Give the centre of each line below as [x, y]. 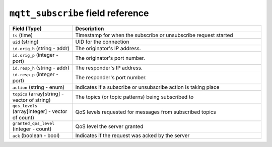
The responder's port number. [111, 77]
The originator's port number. [110, 58]
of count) [23, 117]
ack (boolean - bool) [36, 135]
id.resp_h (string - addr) [41, 68]
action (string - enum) [39, 87]
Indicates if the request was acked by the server [132, 135]
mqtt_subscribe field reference [79, 13]
